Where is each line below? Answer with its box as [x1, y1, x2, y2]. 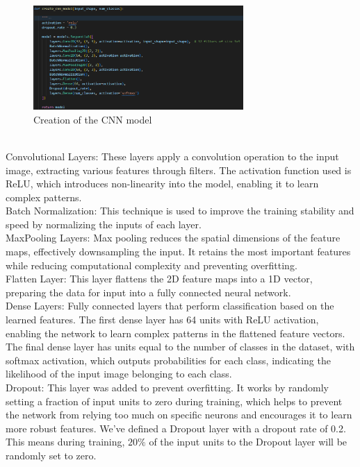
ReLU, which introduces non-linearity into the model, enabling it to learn [6, 176, 319, 191]
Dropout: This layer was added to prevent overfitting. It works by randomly [6, 380, 329, 395]
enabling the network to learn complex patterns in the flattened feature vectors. [6, 325, 345, 340]
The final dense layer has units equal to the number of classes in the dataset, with [6, 339, 355, 354]
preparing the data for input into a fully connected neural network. [6, 285, 291, 299]
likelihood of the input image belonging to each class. [6, 366, 232, 381]
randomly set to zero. [6, 448, 97, 462]
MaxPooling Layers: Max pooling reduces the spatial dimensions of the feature [6, 230, 341, 245]
